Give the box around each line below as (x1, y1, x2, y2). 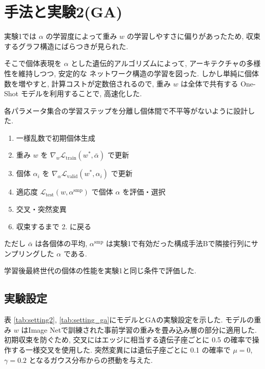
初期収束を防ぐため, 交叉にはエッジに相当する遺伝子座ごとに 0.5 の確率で (4, 334, 252, 345)
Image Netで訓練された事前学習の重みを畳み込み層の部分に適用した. (28, 324, 257, 335)
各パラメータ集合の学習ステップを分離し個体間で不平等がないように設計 (4, 105, 248, 116)
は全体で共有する (180, 78, 238, 89)
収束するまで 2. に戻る (16, 221, 92, 231)
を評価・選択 (122, 186, 166, 197)
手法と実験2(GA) (4, 1, 123, 22)
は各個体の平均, (35, 238, 88, 249)
